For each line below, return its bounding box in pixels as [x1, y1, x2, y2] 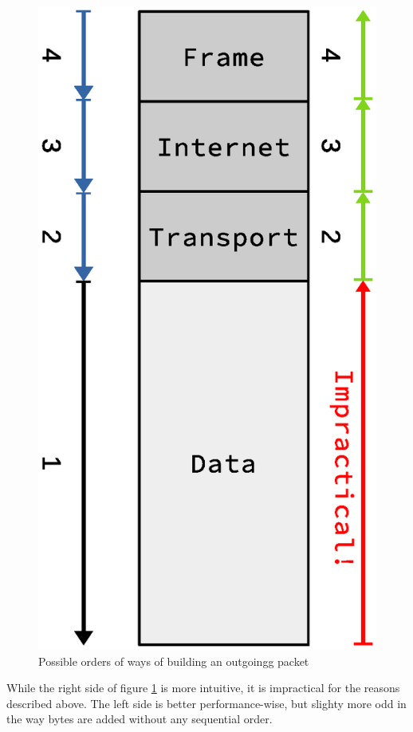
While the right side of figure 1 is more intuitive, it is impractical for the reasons [6, 679, 400, 696]
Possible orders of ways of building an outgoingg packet [38, 652, 309, 669]
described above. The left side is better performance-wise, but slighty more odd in [6, 695, 407, 711]
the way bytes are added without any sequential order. [6, 710, 273, 727]
